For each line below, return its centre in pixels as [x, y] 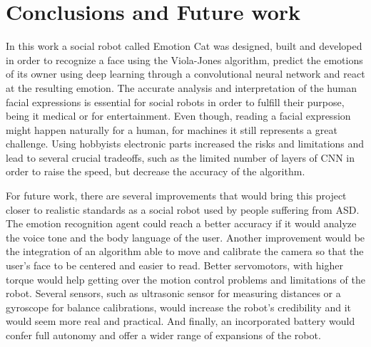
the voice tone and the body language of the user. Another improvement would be [185, 237]
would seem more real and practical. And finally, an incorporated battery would [181, 321]
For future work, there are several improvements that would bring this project [176, 196]
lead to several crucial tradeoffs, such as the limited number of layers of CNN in [180, 157]
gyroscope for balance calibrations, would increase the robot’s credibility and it [178, 307]
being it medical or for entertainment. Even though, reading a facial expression [178, 116]
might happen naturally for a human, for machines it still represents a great [172, 129]
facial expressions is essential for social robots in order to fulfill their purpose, [175, 102]
